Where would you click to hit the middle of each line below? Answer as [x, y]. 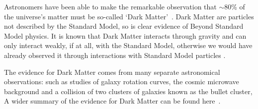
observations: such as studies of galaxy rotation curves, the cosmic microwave [122, 82]
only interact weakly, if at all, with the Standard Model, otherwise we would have [128, 45]
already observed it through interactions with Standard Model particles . [115, 55]
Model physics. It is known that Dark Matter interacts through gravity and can [125, 35]
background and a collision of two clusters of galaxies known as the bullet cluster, [128, 91]
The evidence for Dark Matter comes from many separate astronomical [112, 72]
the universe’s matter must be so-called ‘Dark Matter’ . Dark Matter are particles [129, 16]
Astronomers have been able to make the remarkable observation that [110, 6]
